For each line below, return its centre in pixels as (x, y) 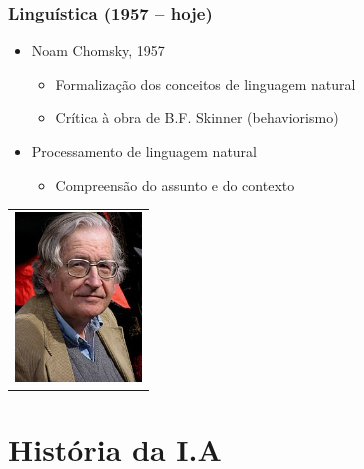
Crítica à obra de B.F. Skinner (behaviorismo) (197, 117)
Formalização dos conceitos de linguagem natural (205, 83)
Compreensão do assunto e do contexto (175, 184)
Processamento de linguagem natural (144, 151)
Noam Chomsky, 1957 (98, 50)
